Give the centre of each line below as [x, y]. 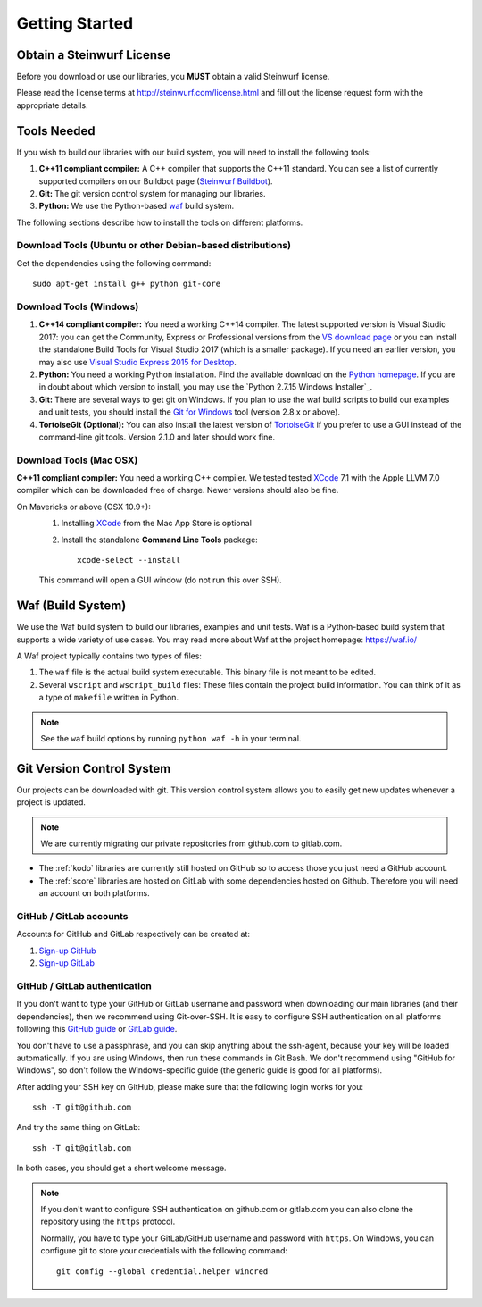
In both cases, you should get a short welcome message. [121, 1168]
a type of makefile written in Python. [108, 698]
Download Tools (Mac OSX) [77, 460]
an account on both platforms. [95, 893]
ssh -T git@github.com [82, 1107]
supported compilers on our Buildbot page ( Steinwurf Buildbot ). [156, 181]
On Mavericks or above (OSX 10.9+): [83, 507]
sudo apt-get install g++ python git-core [127, 284]
